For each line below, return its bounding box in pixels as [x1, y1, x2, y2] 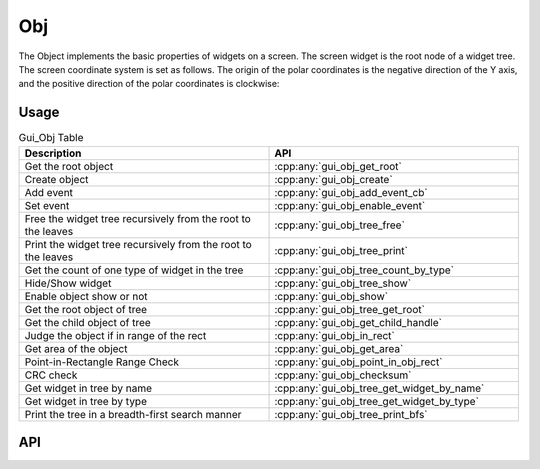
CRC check [24, 368, 78, 382]
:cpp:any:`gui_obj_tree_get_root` [274, 302, 425, 316]
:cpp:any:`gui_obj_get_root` [274, 159, 402, 173]
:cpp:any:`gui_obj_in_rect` [274, 328, 395, 342]
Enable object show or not [24, 289, 148, 303]
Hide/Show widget [24, 276, 112, 290]
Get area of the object [24, 341, 128, 355]
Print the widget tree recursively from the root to [24, 237, 252, 251]
